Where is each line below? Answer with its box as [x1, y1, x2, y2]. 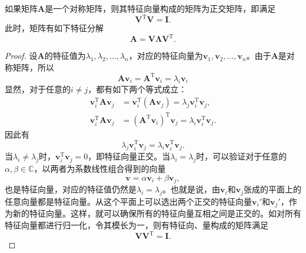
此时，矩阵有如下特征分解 [5, 22, 104, 34]
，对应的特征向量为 [128, 49, 203, 62]
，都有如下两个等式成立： [88, 82, 187, 95]
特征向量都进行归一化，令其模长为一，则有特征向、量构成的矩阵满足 [5, 218, 268, 231]
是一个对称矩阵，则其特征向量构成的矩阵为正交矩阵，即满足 [45, 2, 276, 14]
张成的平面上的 [244, 183, 301, 195]
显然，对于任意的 [5, 82, 71, 95]
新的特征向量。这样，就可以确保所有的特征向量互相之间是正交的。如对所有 [12, 207, 301, 219]
